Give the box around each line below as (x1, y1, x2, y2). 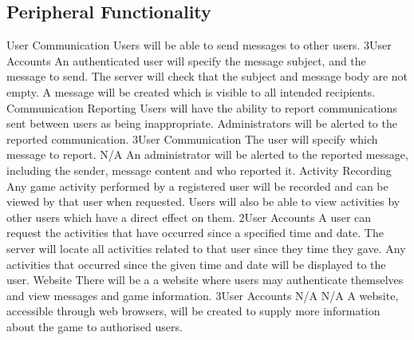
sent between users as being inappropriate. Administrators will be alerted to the (6, 115, 397, 132)
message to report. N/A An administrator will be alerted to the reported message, (6, 146, 408, 163)
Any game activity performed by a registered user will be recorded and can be (6, 177, 388, 194)
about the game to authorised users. (6, 318, 183, 334)
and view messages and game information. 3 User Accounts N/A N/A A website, (6, 287, 399, 303)
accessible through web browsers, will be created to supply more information (6, 302, 380, 319)
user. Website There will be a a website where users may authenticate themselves (6, 271, 404, 288)
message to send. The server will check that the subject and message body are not (6, 68, 408, 85)
